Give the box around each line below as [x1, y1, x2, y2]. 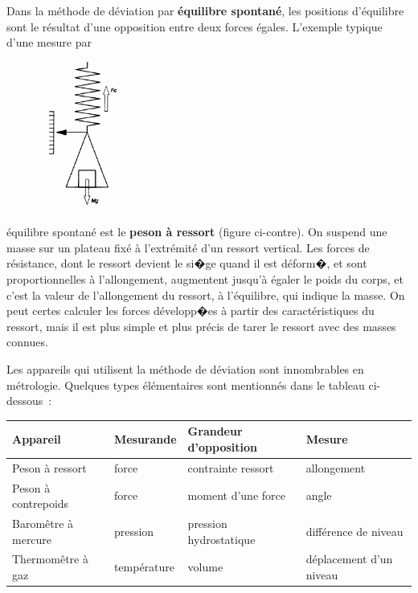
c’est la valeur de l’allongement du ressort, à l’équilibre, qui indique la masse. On [6, 286, 405, 303]
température [113, 558, 175, 575]
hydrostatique [187, 530, 256, 547]
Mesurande [113, 431, 177, 448]
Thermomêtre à [12, 550, 88, 567]
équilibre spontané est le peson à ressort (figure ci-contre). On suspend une [6, 223, 387, 240]
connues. [6, 333, 48, 350]
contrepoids [12, 495, 69, 512]
